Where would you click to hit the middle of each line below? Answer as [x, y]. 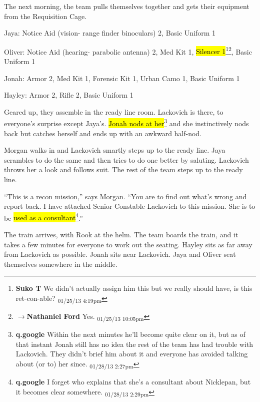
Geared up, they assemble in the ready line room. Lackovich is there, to [114, 111]
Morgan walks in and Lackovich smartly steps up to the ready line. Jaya [115, 150]
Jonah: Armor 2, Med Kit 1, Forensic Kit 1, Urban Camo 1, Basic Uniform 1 [122, 78]
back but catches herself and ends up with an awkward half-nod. [103, 133]
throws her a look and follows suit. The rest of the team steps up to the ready [123, 169]
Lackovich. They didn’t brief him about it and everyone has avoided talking [132, 354]
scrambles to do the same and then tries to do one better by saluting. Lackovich [126, 159]
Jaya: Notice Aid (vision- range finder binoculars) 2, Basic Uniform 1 [110, 33]
